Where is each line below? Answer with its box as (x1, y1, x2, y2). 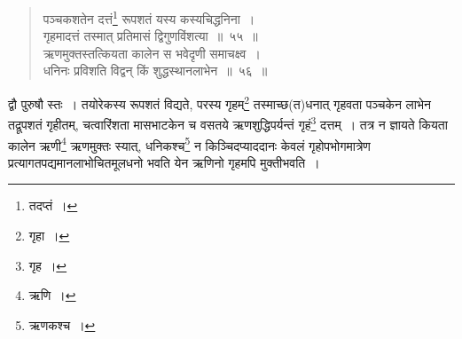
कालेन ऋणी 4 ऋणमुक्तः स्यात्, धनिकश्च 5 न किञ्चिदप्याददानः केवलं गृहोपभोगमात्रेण (8, 133, 371, 154)
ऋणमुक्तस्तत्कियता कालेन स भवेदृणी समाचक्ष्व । (43, 43, 261, 62)
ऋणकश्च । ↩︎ (28, 315, 96, 334)
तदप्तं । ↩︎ (28, 196, 78, 215)
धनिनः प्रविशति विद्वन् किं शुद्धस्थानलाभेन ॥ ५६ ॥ (43, 61, 268, 80)
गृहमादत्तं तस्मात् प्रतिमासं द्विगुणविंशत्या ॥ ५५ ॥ (43, 27, 258, 45)
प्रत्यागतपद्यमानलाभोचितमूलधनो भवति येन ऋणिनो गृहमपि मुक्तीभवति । (8, 153, 320, 171)
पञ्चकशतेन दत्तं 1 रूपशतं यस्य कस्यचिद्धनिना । (43, 7, 255, 28)
